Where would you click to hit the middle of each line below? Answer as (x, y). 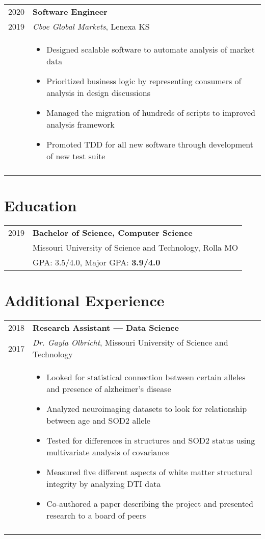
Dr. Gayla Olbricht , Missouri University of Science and (130, 342)
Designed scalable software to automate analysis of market (151, 49)
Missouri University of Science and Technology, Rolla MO (136, 248)
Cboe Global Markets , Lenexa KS (91, 26)
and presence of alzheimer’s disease (109, 389)
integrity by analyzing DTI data (104, 484)
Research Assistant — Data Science (106, 328)
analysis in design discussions (98, 93)
